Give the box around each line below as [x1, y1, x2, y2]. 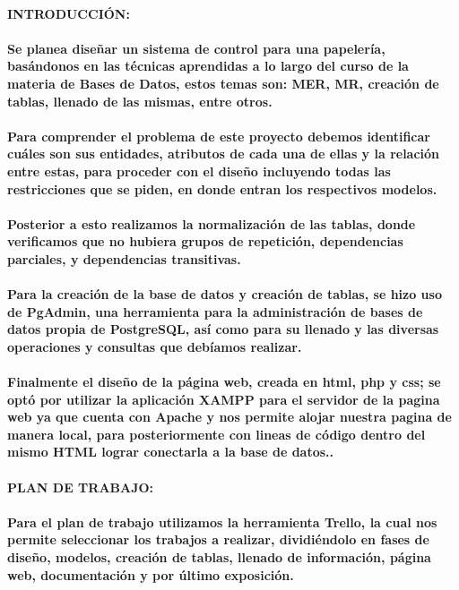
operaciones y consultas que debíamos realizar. [7, 337, 302, 355]
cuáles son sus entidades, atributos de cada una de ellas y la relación [7, 144, 440, 163]
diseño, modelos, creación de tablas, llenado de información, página [7, 548, 431, 566]
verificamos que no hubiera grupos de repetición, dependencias [7, 232, 403, 251]
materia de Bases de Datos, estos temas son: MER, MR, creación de [7, 73, 439, 92]
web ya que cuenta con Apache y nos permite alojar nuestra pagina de [7, 407, 452, 426]
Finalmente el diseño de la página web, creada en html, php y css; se [7, 372, 441, 391]
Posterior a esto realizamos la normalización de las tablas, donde [7, 214, 416, 233]
